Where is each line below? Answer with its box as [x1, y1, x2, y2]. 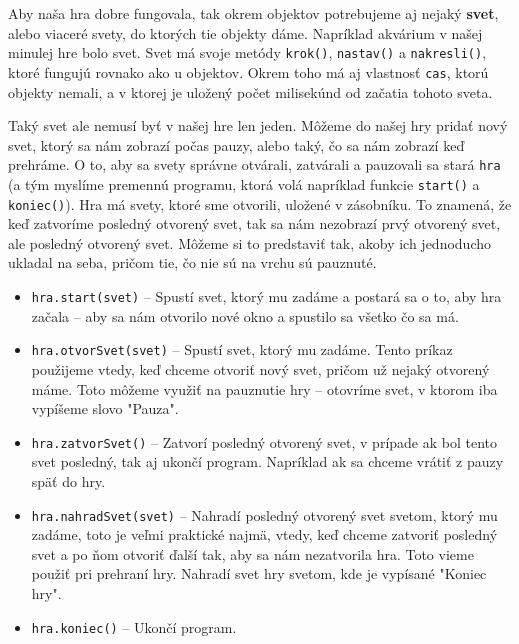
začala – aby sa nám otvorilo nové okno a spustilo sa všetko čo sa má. [31, 305, 459, 326]
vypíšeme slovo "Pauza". [31, 398, 179, 419]
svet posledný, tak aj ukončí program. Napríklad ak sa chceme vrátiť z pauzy [31, 451, 504, 472]
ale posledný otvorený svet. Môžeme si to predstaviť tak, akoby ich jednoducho [8, 232, 491, 253]
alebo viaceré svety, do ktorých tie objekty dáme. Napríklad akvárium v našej [8, 22, 483, 43]
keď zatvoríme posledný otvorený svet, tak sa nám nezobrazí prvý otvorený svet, [8, 213, 501, 234]
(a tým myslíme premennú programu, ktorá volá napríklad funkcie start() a [8, 173, 480, 194]
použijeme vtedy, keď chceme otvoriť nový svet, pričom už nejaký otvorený [31, 358, 490, 379]
